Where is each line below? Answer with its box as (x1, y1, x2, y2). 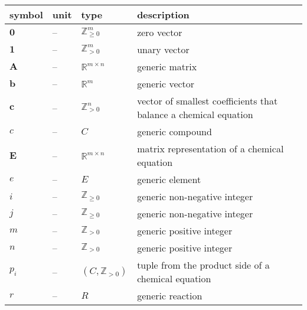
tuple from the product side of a (137, 258, 270, 272)
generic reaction (137, 289, 203, 302)
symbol (9, 8, 43, 21)
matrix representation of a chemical (137, 142, 284, 155)
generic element (137, 172, 201, 186)
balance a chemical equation (137, 107, 253, 121)
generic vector (137, 77, 195, 90)
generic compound (137, 125, 212, 138)
